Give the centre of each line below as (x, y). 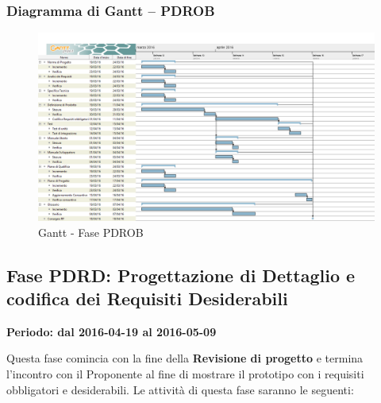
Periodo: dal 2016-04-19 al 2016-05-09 (112, 331)
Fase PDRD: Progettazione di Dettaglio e (181, 275)
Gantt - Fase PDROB (91, 232)
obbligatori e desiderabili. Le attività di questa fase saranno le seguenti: (180, 389)
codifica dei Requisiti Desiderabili (147, 298)
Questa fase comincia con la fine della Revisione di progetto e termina (185, 358)
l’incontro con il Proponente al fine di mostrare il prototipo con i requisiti (185, 374)
